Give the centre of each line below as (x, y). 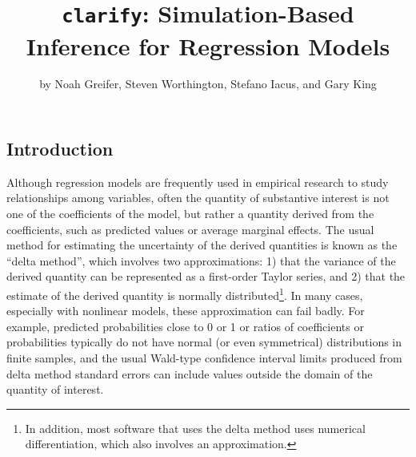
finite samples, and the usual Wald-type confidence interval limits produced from (204, 358)
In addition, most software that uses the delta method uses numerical (195, 428)
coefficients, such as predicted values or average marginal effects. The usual (190, 229)
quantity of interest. (55, 389)
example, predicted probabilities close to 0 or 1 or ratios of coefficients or (185, 326)
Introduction (60, 149)
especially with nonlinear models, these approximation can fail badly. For (186, 311)
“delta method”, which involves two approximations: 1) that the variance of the (201, 260)
